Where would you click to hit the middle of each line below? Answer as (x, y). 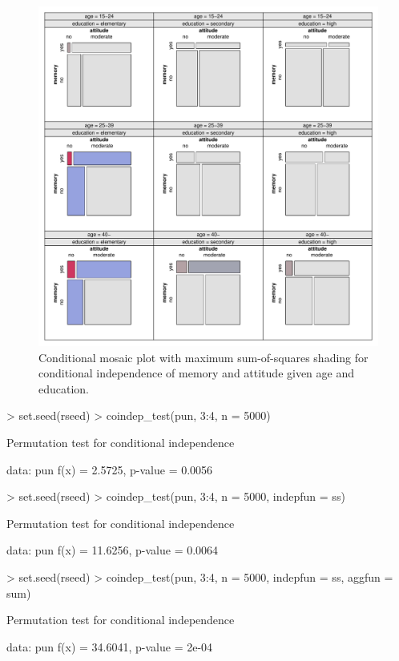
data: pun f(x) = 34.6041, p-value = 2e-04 (110, 646)
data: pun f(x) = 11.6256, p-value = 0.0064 (113, 550)
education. (64, 388)
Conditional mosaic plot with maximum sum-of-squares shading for (204, 357)
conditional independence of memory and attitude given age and (197, 373)
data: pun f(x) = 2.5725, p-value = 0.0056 (110, 469)
